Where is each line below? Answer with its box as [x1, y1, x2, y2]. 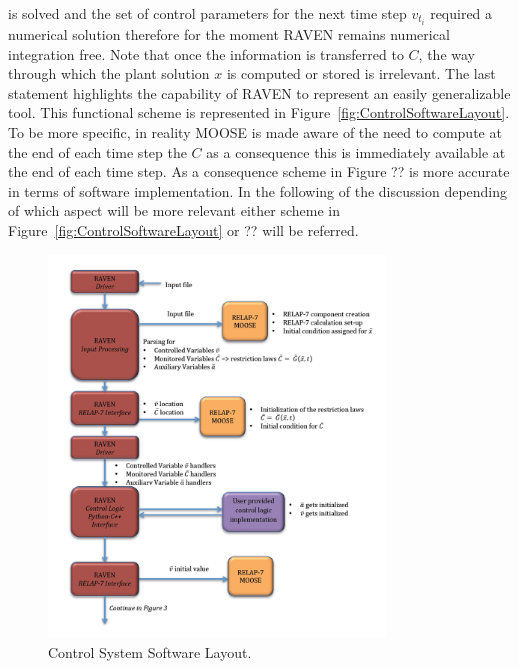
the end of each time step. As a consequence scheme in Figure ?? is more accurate [8, 161, 510, 182]
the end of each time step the [8, 141, 187, 162]
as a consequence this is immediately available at [206, 141, 506, 162]
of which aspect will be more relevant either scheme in [8, 200, 340, 221]
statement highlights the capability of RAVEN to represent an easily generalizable [8, 82, 511, 103]
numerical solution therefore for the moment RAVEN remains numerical [8, 24, 450, 45]
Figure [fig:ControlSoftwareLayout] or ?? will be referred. [8, 220, 359, 241]
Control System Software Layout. [48, 641, 252, 662]
